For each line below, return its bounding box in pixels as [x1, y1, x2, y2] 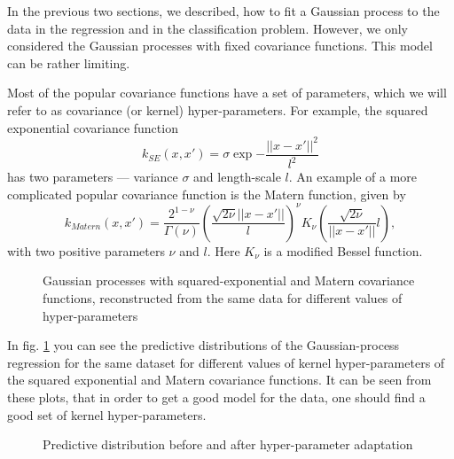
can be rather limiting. [7, 53, 130, 72]
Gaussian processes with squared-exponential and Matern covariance [43, 271, 415, 290]
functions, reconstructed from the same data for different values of [43, 288, 403, 307]
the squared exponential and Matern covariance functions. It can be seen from [7, 370, 432, 389]
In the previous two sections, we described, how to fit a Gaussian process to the [7, 2, 440, 19]
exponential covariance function [7, 118, 178, 136]
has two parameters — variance [7, 167, 178, 186]
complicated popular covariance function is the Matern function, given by [7, 184, 406, 203]
